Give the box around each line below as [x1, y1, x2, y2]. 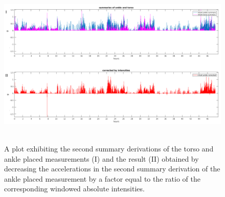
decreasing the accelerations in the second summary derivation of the [4, 163, 220, 174]
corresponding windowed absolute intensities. [4, 183, 145, 194]
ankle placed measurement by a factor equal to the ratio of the [4, 173, 201, 184]
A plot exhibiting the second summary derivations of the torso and [4, 143, 214, 154]
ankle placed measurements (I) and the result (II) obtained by [4, 153, 199, 164]
